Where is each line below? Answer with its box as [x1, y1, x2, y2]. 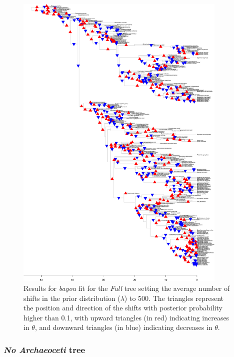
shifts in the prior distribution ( [23, 292, 120, 303]
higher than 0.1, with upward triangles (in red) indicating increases [23, 312, 229, 322]
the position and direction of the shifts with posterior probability [23, 302, 222, 313]
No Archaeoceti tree [3, 343, 85, 355]
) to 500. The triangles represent [124, 292, 224, 303]
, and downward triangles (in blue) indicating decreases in [34, 322, 212, 332]
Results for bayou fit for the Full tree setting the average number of [23, 283, 230, 293]
